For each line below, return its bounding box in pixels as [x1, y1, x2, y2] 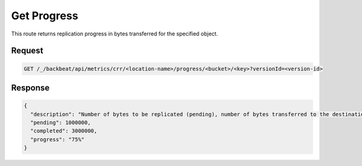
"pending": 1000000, [30, 119, 91, 126]
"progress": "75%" [30, 136, 84, 143]
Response [11, 82, 50, 93]
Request [11, 46, 43, 56]
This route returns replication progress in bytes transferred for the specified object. [11, 30, 218, 37]
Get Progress [11, 9, 78, 22]
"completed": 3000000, [30, 128, 98, 135]
